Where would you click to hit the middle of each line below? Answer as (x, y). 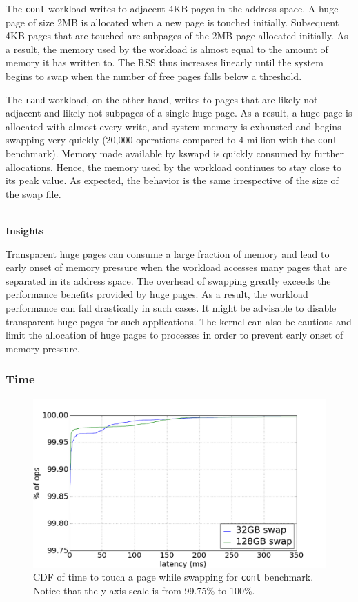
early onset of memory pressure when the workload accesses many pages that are (176, 267)
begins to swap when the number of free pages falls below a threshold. (154, 76)
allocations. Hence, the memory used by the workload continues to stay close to (173, 167)
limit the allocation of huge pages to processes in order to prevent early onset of (175, 335)
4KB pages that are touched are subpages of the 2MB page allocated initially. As (177, 36)
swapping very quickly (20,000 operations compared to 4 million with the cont (172, 140)
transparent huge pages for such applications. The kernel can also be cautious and (179, 321)
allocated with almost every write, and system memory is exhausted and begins (173, 126)
